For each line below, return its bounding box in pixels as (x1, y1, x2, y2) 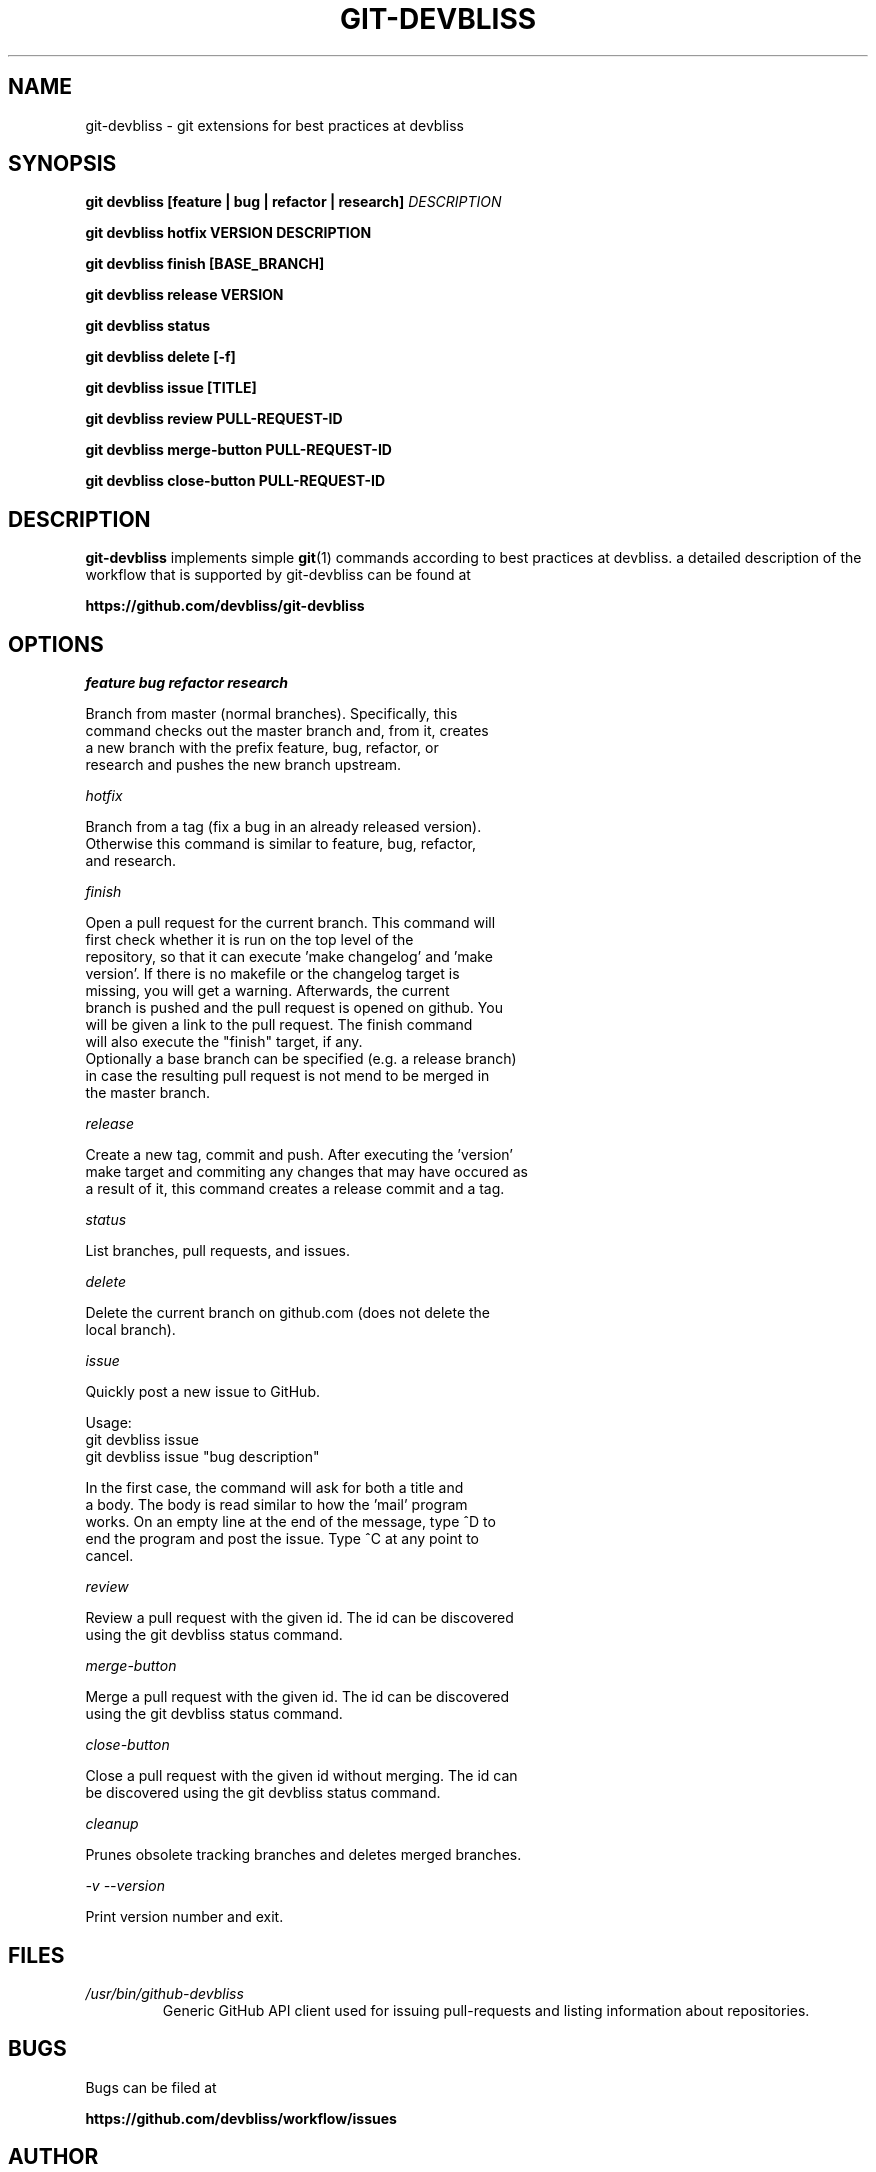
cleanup (85, 1815, 139, 1833)
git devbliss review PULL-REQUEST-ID (85, 410, 343, 428)
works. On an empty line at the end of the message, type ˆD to (85, 1513, 496, 1531)
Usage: (85, 1414, 132, 1432)
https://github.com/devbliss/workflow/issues (85, 2109, 397, 2127)
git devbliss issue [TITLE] (85, 379, 257, 397)
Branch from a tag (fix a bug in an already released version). (85, 818, 482, 836)
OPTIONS (8, 631, 104, 657)
